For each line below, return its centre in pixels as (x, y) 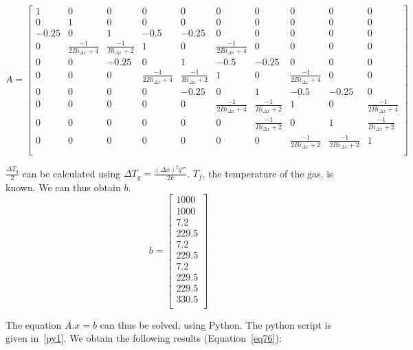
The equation (34, 324)
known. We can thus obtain (63, 187)
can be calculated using (71, 173)
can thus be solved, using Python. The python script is (215, 324)
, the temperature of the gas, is (268, 173)
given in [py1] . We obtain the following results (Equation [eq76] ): (144, 338)
